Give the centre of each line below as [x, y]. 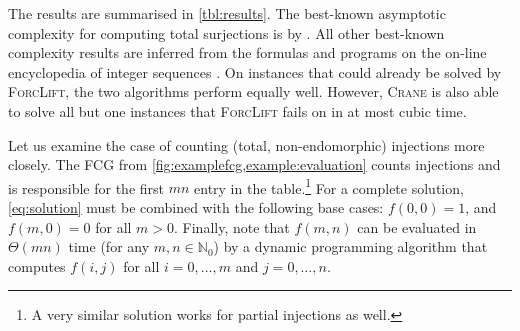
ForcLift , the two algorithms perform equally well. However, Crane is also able [253, 91]
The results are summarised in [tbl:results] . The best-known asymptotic [227, 13]
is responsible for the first [86, 187]
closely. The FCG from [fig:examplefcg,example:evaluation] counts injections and [254, 164]
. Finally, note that [232, 226]
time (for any [109, 246]
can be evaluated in [417, 226]
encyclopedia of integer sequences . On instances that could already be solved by [255, 71]
